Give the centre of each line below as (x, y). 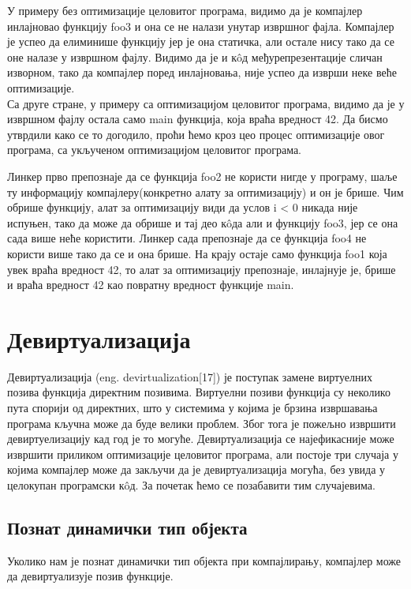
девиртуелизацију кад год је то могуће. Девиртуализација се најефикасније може (201, 439)
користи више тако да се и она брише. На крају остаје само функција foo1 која (197, 253)
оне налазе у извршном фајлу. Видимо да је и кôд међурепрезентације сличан (195, 56)
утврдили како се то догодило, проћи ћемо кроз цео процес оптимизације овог (196, 134)
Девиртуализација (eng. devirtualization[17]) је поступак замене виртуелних (190, 376)
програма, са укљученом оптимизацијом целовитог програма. (155, 150)
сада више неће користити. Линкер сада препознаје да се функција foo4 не (187, 238)
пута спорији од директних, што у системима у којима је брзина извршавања (192, 407)
